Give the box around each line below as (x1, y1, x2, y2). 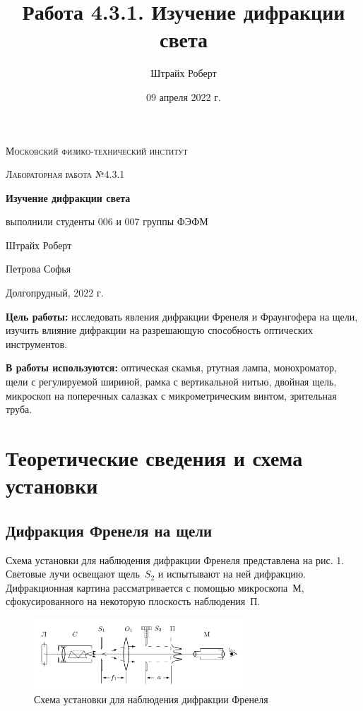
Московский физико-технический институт (6, 143, 188, 157)
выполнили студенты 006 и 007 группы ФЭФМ (6, 214, 208, 229)
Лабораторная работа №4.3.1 (6, 167, 125, 181)
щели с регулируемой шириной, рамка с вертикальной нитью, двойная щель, (6, 374, 337, 389)
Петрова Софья (6, 261, 71, 276)
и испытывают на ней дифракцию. (157, 566, 306, 581)
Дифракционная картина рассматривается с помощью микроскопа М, (6, 580, 304, 595)
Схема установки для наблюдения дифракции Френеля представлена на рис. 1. (6, 552, 345, 567)
